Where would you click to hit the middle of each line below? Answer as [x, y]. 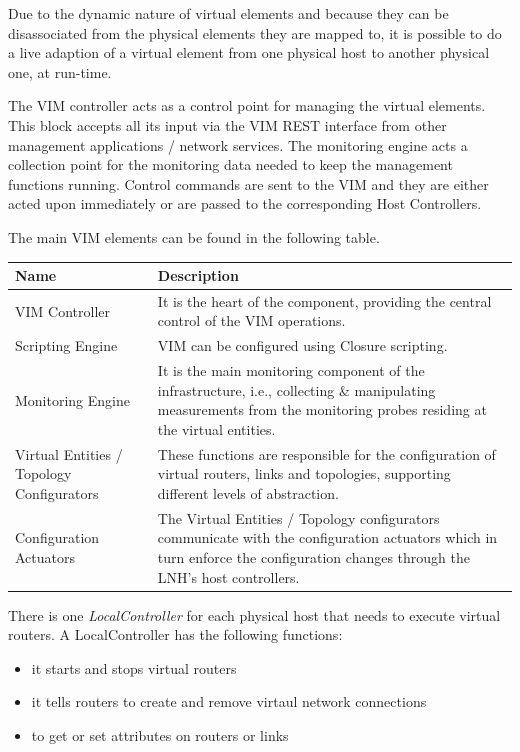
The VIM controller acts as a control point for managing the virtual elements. [247, 105]
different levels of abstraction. [248, 492]
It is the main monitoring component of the [291, 370]
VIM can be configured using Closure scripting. [302, 345]
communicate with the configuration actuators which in [327, 537]
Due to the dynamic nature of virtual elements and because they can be [228, 13]
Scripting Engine [66, 345]
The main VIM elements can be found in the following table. [194, 236]
